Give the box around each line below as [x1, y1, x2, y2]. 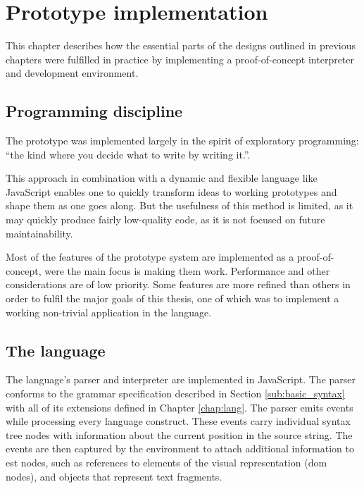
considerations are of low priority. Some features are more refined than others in [6, 277, 351, 292]
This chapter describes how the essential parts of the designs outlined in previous [6, 38, 356, 53]
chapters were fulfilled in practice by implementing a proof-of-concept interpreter [6, 51, 355, 66]
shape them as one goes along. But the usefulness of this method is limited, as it [6, 198, 353, 213]
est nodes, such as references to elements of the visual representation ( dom [6, 455, 327, 469]
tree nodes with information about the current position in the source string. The [6, 427, 353, 442]
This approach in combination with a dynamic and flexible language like [6, 171, 318, 185]
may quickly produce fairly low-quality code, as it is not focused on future [6, 212, 325, 227]
